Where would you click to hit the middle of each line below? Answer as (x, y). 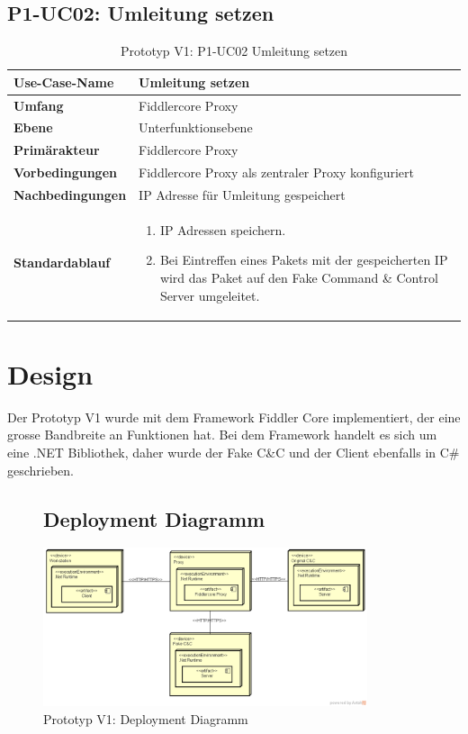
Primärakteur (57, 150)
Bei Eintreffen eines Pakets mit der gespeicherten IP (304, 260)
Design (50, 373)
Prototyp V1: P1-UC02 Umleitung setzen (234, 51)
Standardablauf (62, 263)
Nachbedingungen (70, 195)
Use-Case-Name (64, 82)
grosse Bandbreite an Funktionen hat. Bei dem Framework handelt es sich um (222, 435)
